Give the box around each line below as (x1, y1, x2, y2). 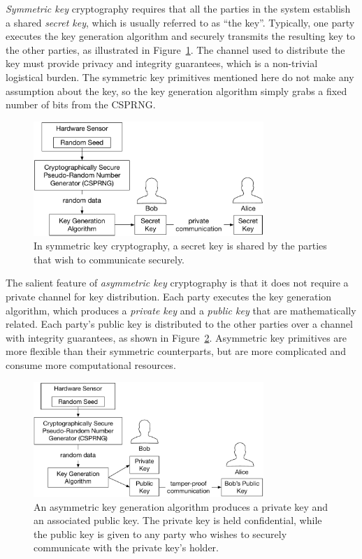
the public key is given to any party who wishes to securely (34, 526, 287, 541)
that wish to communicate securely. (34, 252, 185, 266)
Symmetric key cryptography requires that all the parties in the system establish (6, 1, 351, 15)
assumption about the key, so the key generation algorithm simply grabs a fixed (6, 83, 347, 98)
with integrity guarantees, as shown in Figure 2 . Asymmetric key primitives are (6, 330, 347, 344)
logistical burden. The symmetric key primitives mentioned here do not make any (6, 69, 354, 84)
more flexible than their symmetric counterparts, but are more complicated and (6, 344, 346, 358)
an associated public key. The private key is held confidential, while (34, 513, 322, 528)
